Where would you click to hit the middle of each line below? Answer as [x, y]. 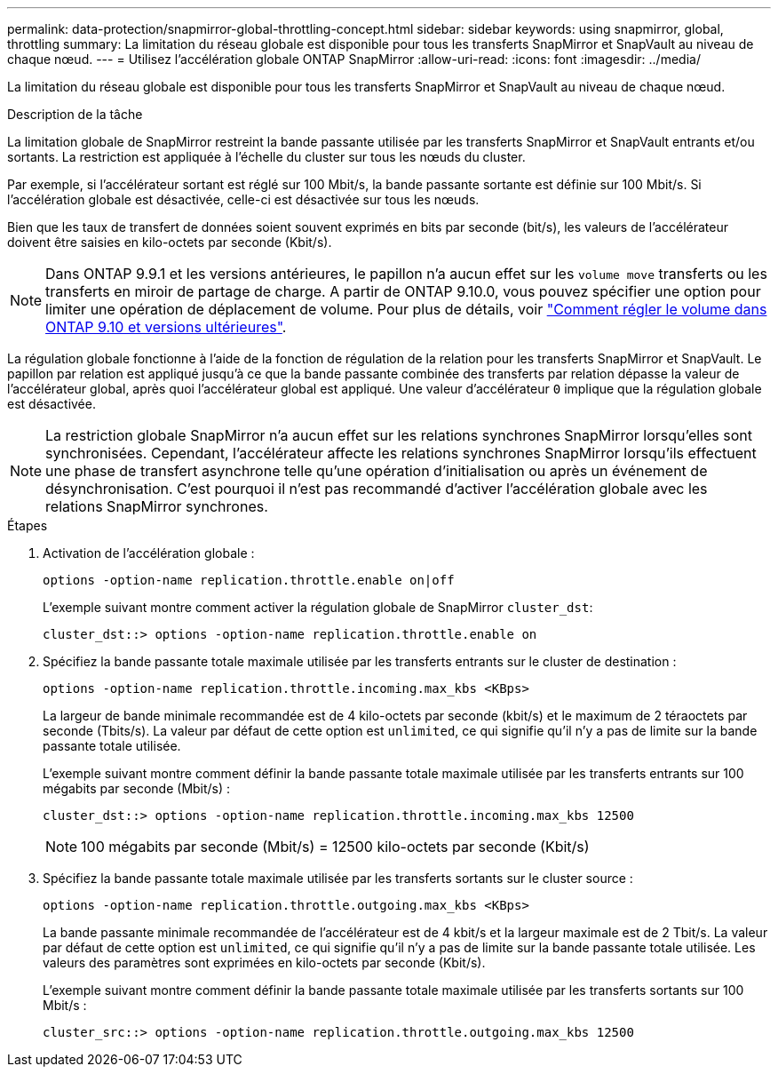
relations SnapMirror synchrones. [157, 506]
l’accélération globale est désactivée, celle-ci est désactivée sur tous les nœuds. [243, 199]
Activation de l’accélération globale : [149, 553]
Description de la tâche [75, 114]
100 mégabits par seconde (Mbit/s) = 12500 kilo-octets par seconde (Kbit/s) [335, 847]
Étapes [28, 525]
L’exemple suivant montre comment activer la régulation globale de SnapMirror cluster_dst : [318, 607]
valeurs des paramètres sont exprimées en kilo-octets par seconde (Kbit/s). [264, 963]
